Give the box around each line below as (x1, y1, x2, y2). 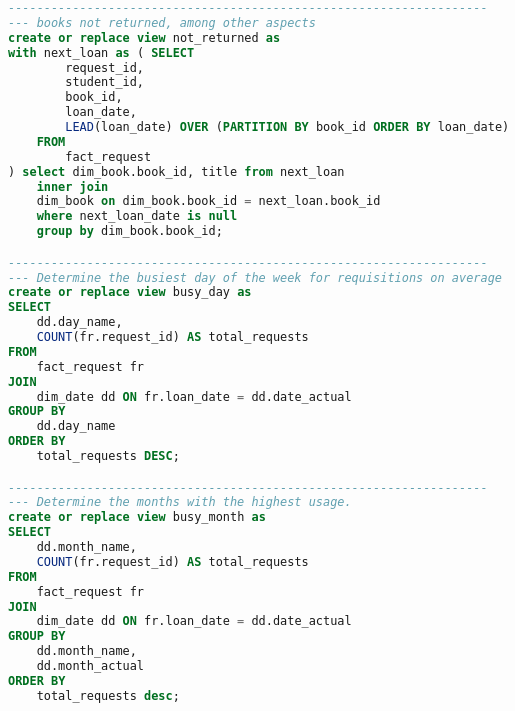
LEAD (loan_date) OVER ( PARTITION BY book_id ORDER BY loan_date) (65, 120, 510, 134)
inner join (36, 179, 109, 194)
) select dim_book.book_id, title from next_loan (8, 164, 345, 179)
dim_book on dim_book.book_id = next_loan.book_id (36, 194, 381, 209)
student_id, (65, 75, 145, 90)
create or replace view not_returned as (8, 30, 281, 45)
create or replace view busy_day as (8, 285, 252, 300)
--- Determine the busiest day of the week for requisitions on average (8, 270, 502, 285)
